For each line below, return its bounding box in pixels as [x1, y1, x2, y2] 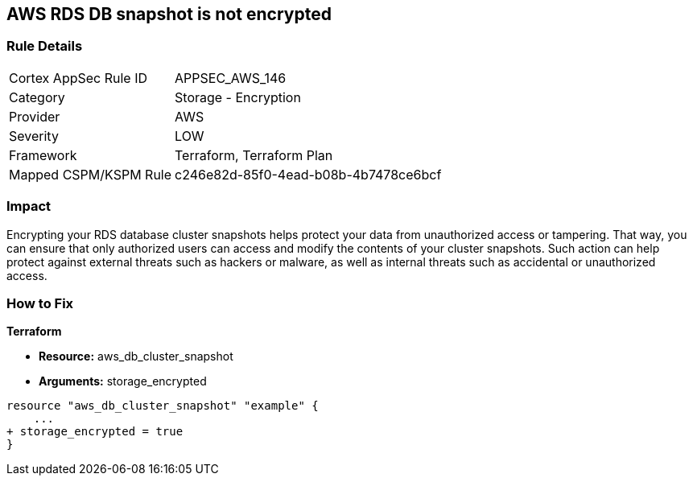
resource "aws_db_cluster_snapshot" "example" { [6, 399, 319, 413]
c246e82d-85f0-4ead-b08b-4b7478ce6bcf [175, 166, 442, 183]
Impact [6, 198, 52, 215]
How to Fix [6, 295, 74, 311]
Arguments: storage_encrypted [39, 374, 207, 389]
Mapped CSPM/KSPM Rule [9, 166, 172, 183]
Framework [9, 146, 77, 163]
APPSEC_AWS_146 [175, 69, 287, 86]
